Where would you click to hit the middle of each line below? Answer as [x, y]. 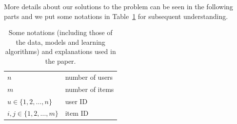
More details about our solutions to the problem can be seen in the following [118, 6]
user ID [76, 101]
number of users [89, 77]
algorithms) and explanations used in [60, 51]
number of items [89, 89]
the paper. [60, 61]
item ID [77, 113]
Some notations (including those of [60, 32]
